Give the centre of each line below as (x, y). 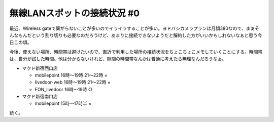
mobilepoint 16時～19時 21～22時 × (71, 75)
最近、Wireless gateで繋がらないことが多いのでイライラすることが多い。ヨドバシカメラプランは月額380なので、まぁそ (134, 28)
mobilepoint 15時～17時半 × (63, 103)
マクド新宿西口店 (40, 68)
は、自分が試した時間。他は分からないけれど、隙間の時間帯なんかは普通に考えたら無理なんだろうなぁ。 (118, 59)
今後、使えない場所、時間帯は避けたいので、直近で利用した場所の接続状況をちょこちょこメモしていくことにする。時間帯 (136, 52)
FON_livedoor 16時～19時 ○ (63, 89)
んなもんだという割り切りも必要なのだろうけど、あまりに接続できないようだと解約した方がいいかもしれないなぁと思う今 (136, 35)
